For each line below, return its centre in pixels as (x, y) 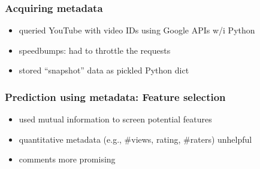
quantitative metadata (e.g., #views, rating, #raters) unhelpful (135, 139)
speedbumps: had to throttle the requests (95, 50)
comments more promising (67, 159)
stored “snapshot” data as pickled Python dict (104, 70)
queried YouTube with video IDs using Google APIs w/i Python (137, 30)
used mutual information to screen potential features (115, 119)
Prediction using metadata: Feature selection (115, 96)
